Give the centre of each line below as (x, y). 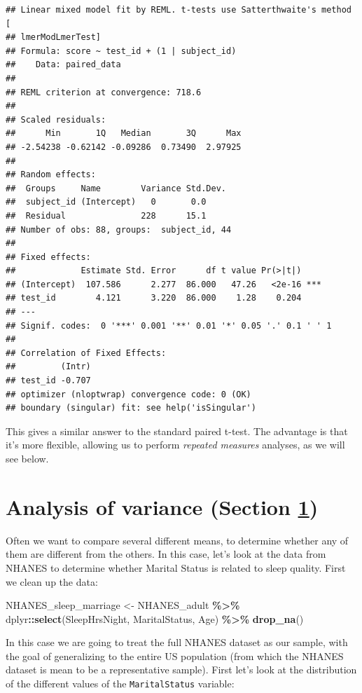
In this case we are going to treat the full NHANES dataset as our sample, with (177, 642)
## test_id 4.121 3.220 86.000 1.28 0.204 (154, 298)
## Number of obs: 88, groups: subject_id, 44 (119, 229)
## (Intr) (48, 367)
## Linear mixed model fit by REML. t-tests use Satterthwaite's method (179, 10)
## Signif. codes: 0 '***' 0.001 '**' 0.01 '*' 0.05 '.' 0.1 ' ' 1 (169, 325)
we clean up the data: (52, 581)
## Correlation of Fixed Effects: (86, 353)
